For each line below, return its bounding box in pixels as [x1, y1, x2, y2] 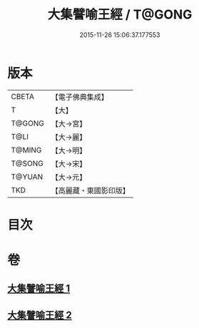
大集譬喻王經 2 [7, 309, 73, 321]
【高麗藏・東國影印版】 [51, 185, 130, 195]
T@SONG [11, 158, 44, 168]
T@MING [11, 145, 42, 155]
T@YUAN [11, 172, 44, 182]
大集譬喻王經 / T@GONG [47, 6, 193, 23]
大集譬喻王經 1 [7, 282, 71, 294]
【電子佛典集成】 [51, 92, 108, 102]
